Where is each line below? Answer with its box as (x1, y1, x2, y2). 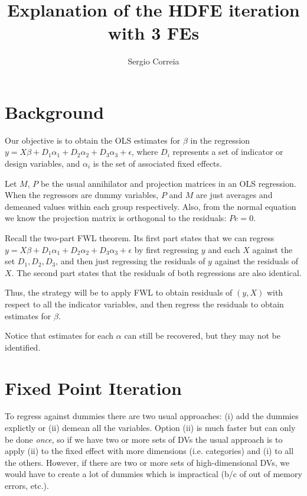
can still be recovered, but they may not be (124, 329, 280, 342)
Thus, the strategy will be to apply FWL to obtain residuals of (5, 286, 233, 299)
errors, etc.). (5, 479, 49, 492)
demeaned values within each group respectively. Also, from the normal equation (5, 200, 296, 212)
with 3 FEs (107, 21, 200, 45)
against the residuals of (214, 255, 299, 267)
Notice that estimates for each (5, 329, 114, 342)
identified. (5, 341, 41, 353)
